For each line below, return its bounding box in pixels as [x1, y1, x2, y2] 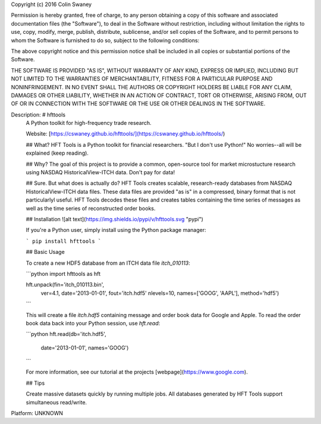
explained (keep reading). [26, 149, 89, 157]
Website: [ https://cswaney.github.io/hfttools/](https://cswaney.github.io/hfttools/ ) [26, 130, 225, 137]
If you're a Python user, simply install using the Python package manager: [26, 227, 206, 234]
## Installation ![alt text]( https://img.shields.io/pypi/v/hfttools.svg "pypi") [26, 215, 203, 222]
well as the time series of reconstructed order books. [26, 205, 156, 212]
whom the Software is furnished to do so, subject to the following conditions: [11, 36, 200, 44]
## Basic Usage [26, 249, 65, 256]
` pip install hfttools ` [26, 238, 102, 244]
